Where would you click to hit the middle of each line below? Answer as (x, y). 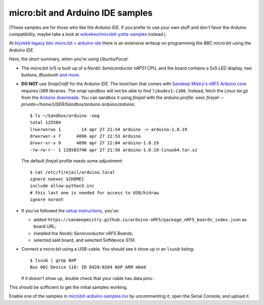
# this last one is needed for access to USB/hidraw (94, 193)
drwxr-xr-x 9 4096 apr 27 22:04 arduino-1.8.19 (94, 143)
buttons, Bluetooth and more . (51, 75)
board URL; (45, 226)
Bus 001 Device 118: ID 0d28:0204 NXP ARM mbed (88, 267)
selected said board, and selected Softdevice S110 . (85, 240)
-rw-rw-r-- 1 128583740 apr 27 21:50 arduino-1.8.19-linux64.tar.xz (114, 150)
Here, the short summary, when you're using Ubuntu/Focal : (69, 59)
